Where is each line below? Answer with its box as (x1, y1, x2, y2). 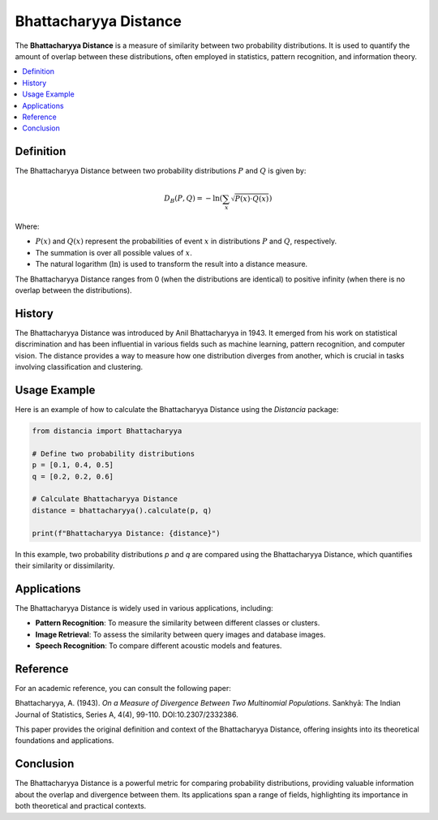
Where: (15, 221, 40, 231)
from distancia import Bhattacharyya (32, 427, 182, 436)
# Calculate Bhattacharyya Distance (32, 495, 178, 504)
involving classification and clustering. (15, 362, 144, 372)
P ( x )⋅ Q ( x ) (234, 195, 269, 204)
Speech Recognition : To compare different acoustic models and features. (35, 641, 282, 650)
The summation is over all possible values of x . (35, 247, 192, 257)
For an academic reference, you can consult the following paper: (15, 683, 231, 693)
